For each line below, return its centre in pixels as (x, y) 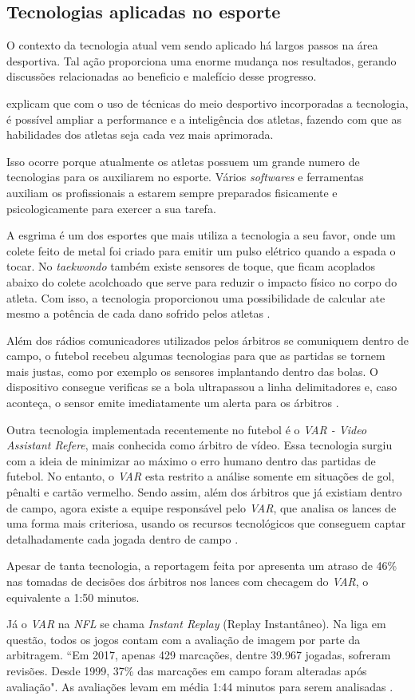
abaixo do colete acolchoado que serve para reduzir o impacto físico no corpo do (202, 281)
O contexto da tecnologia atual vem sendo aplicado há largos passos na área (192, 45)
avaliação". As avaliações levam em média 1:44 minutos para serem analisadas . (200, 686)
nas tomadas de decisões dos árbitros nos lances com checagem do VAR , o (188, 581)
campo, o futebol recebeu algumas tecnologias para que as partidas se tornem (196, 356)
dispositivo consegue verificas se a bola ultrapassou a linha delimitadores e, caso (202, 387)
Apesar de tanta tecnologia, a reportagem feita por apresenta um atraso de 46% (202, 566)
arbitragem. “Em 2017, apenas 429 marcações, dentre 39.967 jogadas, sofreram (199, 655)
